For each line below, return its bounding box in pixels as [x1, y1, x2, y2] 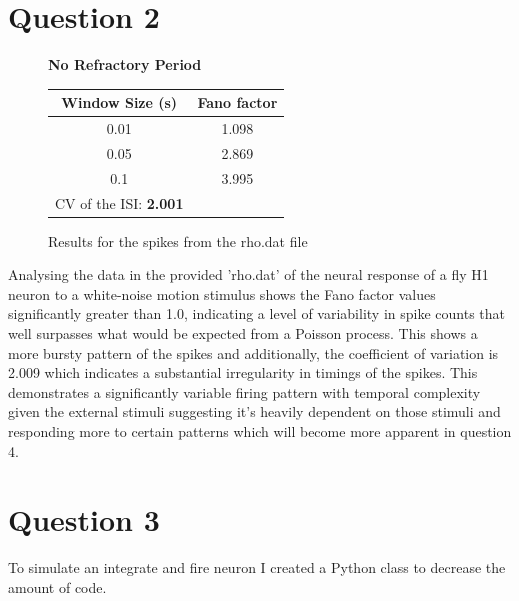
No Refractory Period [48, 54, 202, 75]
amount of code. [8, 576, 107, 597]
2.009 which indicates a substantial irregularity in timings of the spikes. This [8, 362, 478, 383]
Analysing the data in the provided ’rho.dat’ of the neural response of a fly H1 [8, 264, 489, 285]
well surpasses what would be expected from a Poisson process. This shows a [8, 323, 478, 344]
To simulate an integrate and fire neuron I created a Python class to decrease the [8, 557, 506, 578]
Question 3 [8, 499, 160, 540]
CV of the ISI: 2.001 [55, 192, 184, 213]
